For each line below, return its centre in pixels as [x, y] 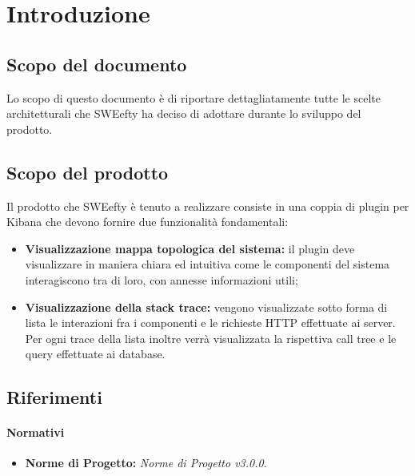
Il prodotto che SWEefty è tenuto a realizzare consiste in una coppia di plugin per [208, 206]
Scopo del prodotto [88, 172]
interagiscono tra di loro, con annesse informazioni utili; [162, 279]
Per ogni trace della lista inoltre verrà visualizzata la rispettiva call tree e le [211, 338]
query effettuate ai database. [95, 354]
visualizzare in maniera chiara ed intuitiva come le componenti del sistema [207, 264]
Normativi [36, 432]
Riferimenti [54, 397]
